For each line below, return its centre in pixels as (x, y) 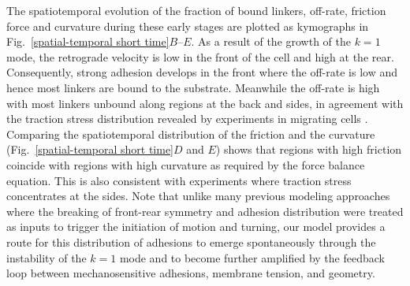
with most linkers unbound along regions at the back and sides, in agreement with (205, 103)
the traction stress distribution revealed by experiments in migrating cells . (187, 119)
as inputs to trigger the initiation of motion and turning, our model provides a (196, 227)
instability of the (47, 257)
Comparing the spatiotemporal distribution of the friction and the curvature (191, 134)
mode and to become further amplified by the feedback (252, 257)
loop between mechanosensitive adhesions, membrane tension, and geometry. (191, 273)
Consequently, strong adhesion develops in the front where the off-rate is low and (202, 72)
